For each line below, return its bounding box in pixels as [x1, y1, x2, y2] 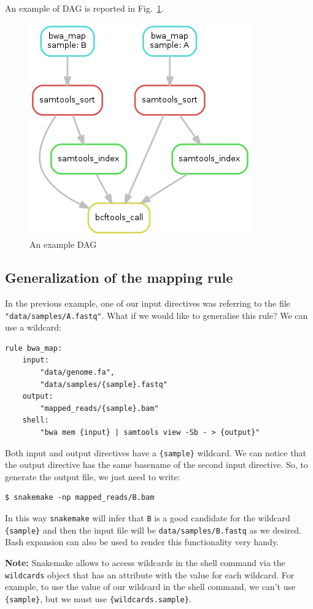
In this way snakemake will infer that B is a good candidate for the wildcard [5, 511, 290, 524]
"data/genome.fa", [40, 368, 115, 377]
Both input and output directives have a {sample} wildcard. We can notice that [5, 446, 306, 459]
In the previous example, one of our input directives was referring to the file [5, 296, 290, 309]
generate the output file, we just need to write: [5, 470, 180, 483]
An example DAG [29, 238, 97, 251]
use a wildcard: [5, 321, 61, 334]
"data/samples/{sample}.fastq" [40, 380, 168, 389]
